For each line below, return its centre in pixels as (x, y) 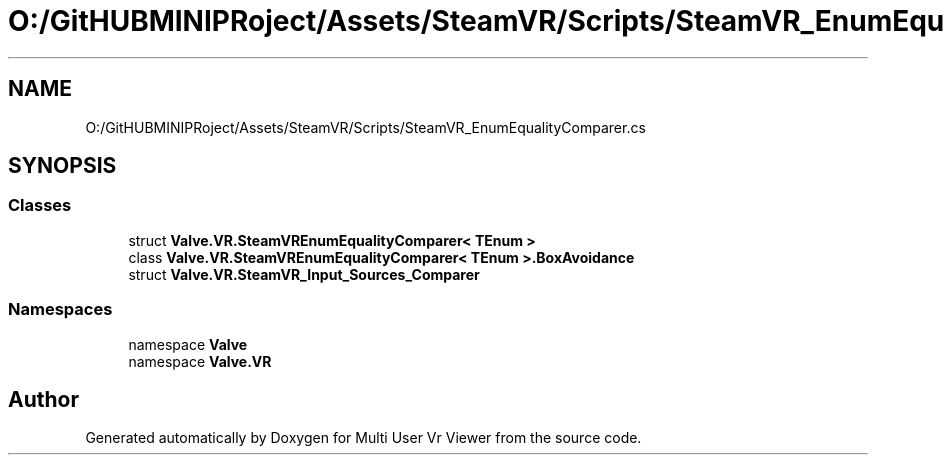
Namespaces (60, 309)
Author (43, 399)
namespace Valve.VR (200, 361)
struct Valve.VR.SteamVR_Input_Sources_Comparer (304, 274)
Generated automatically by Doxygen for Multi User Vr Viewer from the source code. (363, 438)
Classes (40, 205)
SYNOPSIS (62, 166)
